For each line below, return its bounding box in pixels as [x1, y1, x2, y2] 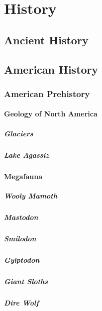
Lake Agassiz [4, 149, 49, 160]
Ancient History [4, 32, 89, 47]
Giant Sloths [4, 276, 48, 286]
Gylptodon [4, 254, 40, 265]
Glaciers [4, 128, 33, 138]
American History [4, 61, 99, 77]
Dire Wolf [4, 297, 39, 308]
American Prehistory [4, 87, 90, 100]
